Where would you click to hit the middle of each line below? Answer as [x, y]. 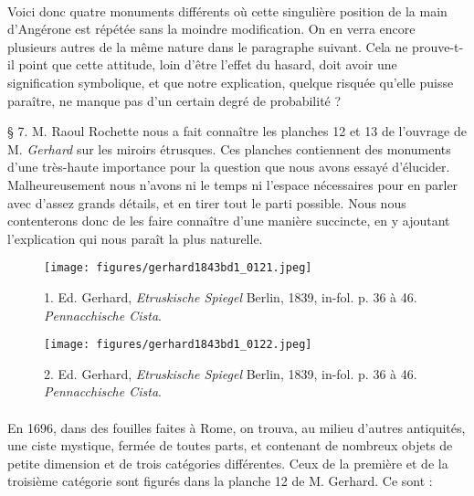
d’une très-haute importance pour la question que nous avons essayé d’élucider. [229, 167]
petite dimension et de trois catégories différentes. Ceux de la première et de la [228, 463]
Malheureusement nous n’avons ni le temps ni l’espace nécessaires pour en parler [233, 184]
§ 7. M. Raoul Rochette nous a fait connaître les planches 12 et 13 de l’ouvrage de [237, 131]
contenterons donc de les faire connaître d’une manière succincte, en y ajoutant [229, 221]
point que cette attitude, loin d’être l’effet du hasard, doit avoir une [208, 64]
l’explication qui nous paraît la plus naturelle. [135, 238]
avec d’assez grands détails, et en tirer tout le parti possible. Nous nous [207, 202]
